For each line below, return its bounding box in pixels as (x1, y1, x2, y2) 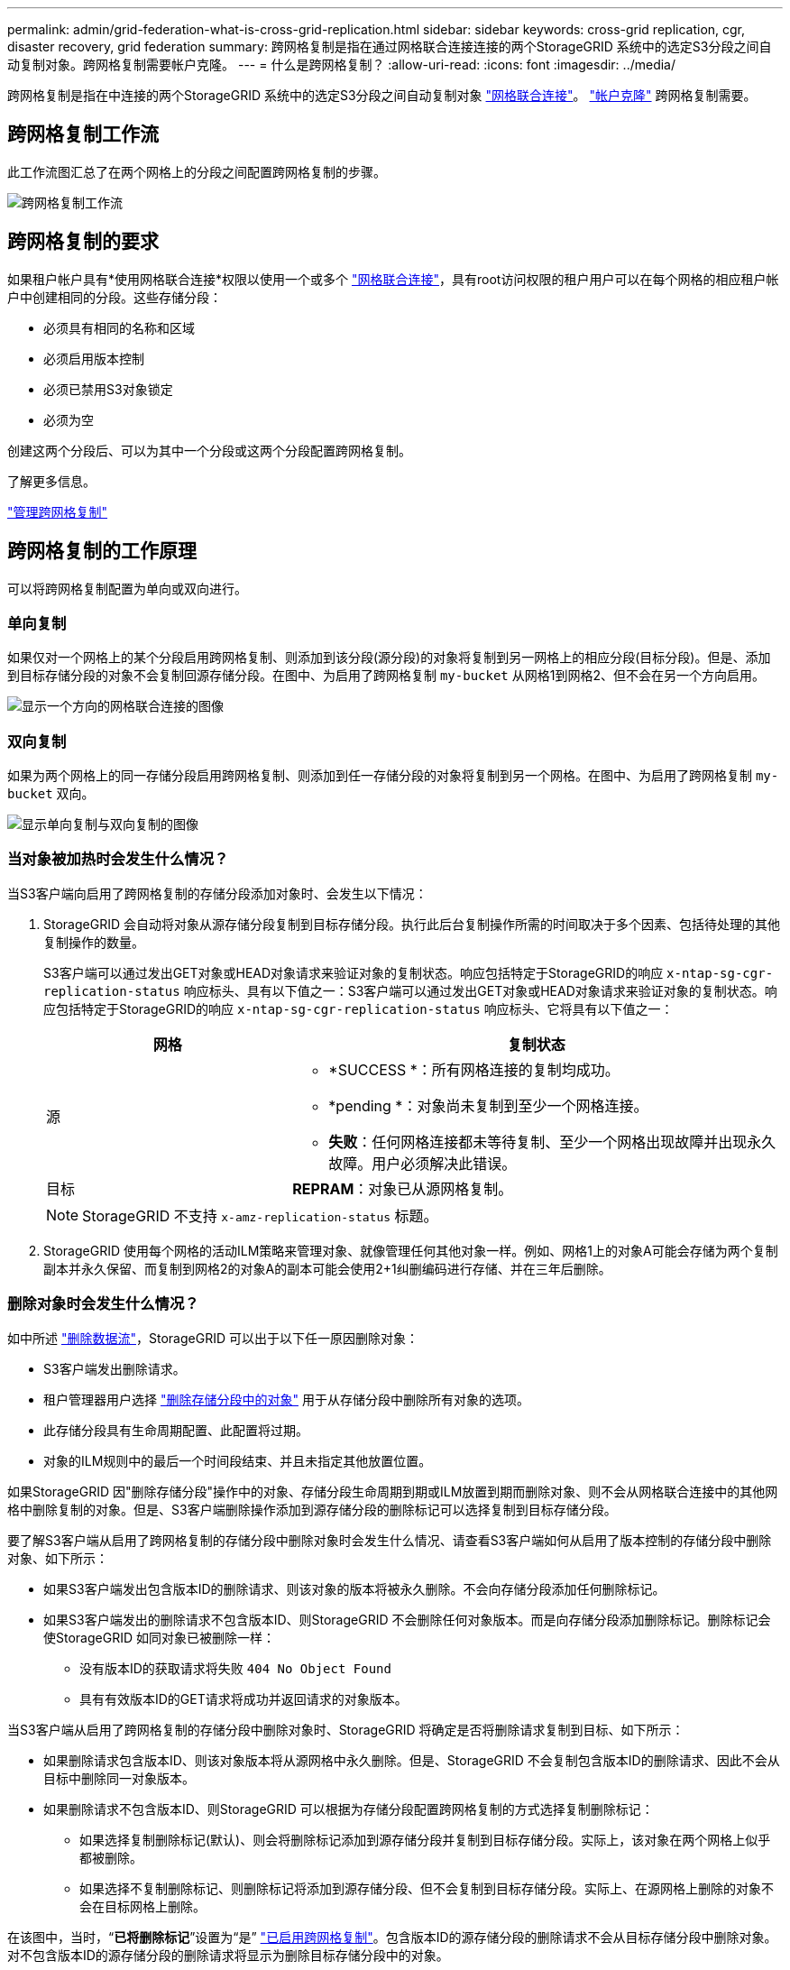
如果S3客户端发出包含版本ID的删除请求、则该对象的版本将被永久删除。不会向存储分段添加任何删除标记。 (43, 1580, 666, 1597)
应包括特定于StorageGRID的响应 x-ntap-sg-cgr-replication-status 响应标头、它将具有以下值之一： (43, 1000, 674, 1017)
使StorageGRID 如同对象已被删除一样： (43, 1629, 275, 1645)
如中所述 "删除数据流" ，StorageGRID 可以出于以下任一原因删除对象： (7, 1330, 418, 1346)
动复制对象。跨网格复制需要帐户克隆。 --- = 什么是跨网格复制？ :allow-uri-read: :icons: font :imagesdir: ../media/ (7, 57, 676, 72)
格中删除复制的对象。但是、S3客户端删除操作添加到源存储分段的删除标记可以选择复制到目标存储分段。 (7, 1501, 617, 1517)
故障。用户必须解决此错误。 (328, 1154, 517, 1173)
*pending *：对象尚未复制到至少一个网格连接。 (328, 1096, 648, 1115)
